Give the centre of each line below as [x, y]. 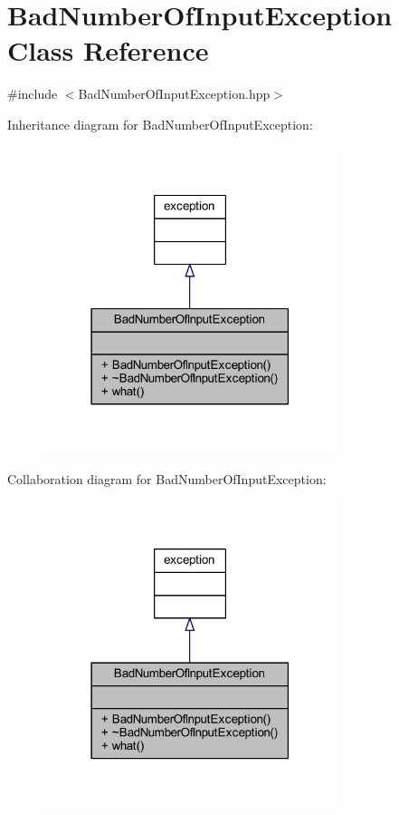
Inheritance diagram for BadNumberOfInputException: [160, 124]
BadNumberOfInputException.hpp [174, 94]
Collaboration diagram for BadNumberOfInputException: [167, 478]
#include [33, 94]
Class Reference [108, 50]
